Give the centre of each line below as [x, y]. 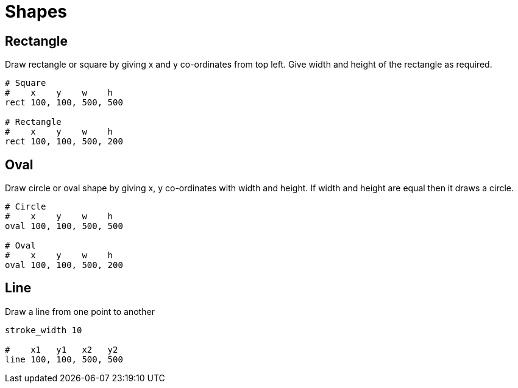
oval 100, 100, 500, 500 [64, 226]
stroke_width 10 [44, 330]
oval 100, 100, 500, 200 [64, 265]
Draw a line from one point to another [80, 311]
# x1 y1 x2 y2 [62, 349]
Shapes [36, 12]
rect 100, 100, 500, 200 [64, 142]
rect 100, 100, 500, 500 [64, 103]
